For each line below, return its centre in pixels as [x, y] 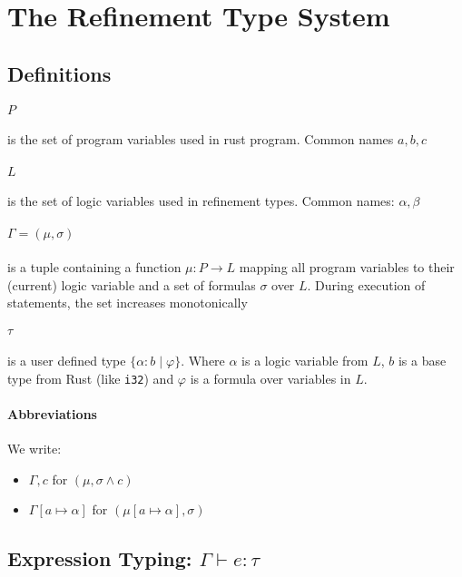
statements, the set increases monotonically [128, 303]
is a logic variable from [305, 360]
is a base [422, 360]
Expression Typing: [100, 558]
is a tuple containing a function [94, 266]
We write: [34, 448]
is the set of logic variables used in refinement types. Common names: [201, 201]
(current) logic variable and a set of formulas [132, 284]
